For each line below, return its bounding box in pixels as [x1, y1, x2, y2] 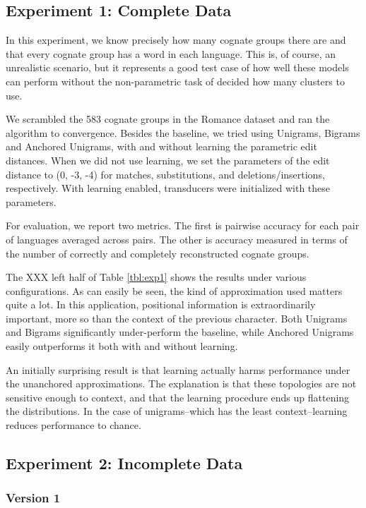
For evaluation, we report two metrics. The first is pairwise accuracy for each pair [6, 218, 360, 233]
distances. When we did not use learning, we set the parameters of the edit [6, 152, 330, 167]
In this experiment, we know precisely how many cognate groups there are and [6, 32, 346, 47]
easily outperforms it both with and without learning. [6, 339, 238, 353]
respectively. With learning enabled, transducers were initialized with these [6, 181, 331, 195]
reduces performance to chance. [6, 418, 141, 433]
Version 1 [6, 489, 61, 507]
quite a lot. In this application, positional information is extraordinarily [6, 297, 316, 312]
